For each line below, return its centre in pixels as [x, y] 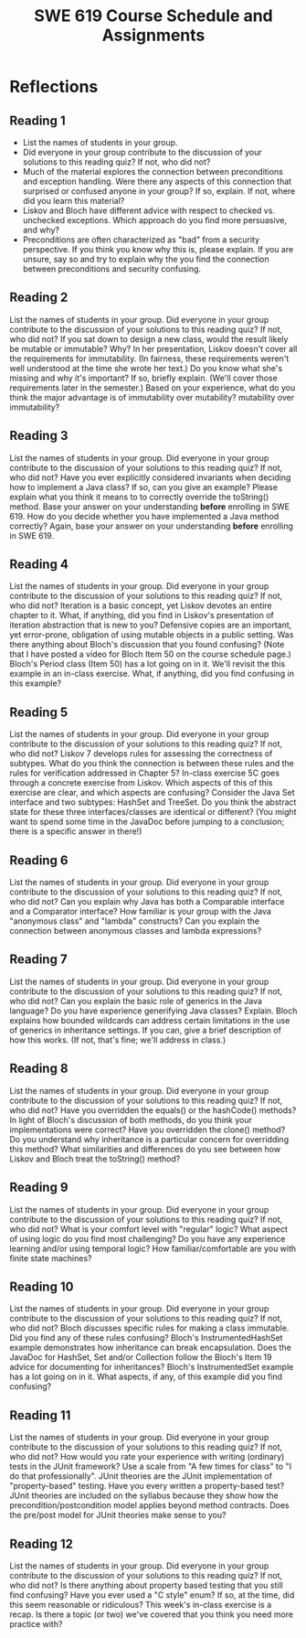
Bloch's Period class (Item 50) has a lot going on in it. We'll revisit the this [148, 664]
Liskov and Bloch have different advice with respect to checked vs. [149, 210]
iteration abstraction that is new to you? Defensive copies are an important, [151, 625]
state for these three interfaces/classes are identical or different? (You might [153, 812]
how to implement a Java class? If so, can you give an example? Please [144, 487]
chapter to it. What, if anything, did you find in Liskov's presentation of [142, 616]
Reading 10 [42, 1286]
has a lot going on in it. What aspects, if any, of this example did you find [146, 1376]
